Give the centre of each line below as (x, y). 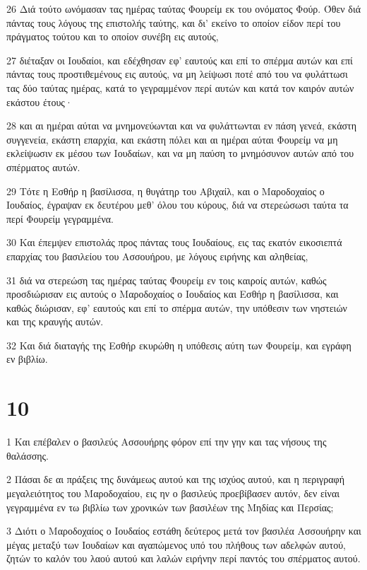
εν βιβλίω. (27, 359)
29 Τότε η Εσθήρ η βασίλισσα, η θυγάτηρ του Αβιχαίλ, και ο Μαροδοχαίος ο (166, 191)
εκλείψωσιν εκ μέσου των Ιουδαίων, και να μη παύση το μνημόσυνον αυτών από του (180, 153)
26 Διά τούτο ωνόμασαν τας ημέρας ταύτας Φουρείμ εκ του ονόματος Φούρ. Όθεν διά (184, 8)
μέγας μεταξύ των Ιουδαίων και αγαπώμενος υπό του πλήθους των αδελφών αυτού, (176, 544)
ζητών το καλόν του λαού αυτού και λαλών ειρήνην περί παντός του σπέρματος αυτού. (183, 558)
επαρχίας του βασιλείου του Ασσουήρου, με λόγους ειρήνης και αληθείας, (157, 256)
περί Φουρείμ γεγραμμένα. (60, 218)
